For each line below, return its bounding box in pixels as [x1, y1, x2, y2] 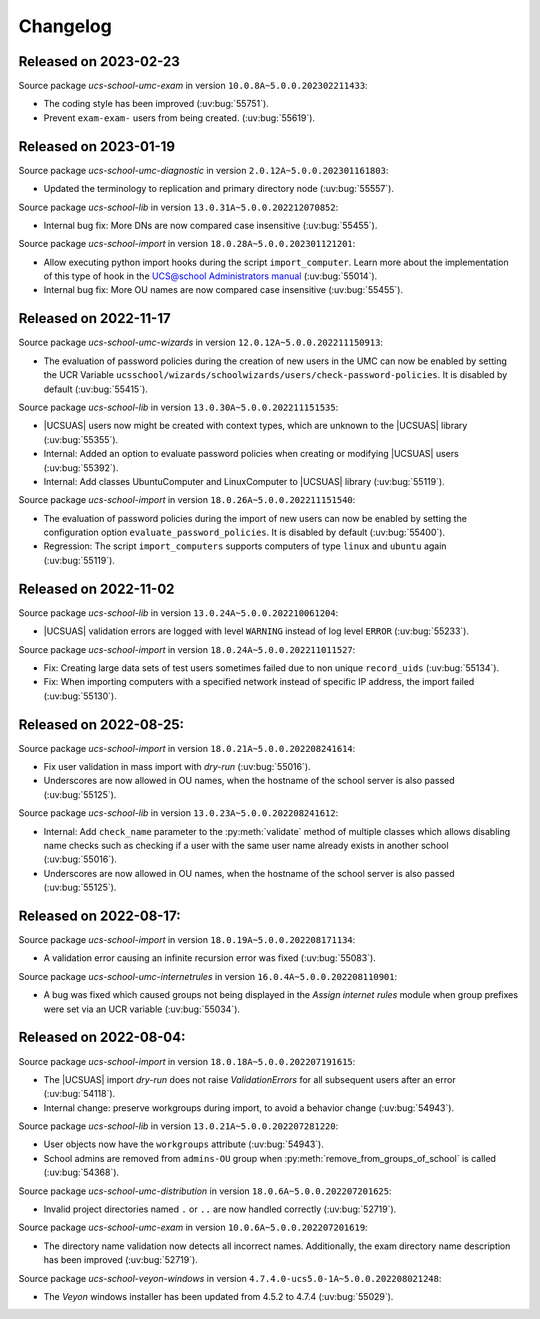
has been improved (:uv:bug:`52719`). [43, 1254, 199, 1266]
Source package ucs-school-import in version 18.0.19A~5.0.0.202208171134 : [18, 934, 356, 946]
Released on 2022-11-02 [18, 580, 175, 597]
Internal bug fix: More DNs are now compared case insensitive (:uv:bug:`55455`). [43, 219, 378, 231]
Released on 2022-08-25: [18, 716, 185, 733]
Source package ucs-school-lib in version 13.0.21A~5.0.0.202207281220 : [18, 1120, 339, 1132]
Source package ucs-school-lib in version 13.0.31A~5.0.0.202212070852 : [18, 201, 339, 213]
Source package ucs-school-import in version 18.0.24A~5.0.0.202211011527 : [18, 643, 356, 655]
